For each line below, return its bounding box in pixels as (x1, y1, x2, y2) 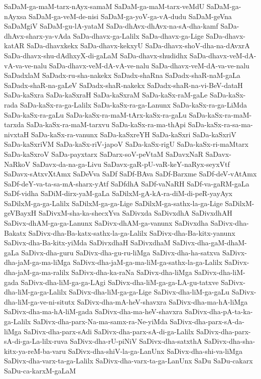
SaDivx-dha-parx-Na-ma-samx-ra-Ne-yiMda (33, 316, 168, 326)
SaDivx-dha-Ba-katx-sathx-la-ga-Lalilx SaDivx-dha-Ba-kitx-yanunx (28, 227, 235, 238)
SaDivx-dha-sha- (204, 336, 255, 346)
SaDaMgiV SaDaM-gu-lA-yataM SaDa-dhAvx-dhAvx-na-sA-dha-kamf (4, 21, 218, 31)
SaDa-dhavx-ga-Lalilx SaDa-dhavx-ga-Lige (73, 30, 204, 41)
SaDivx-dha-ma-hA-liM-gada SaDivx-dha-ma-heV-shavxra (4, 306, 183, 317)
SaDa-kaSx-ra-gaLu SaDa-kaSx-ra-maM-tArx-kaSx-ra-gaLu (4, 109, 187, 120)
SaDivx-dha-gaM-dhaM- (173, 237, 247, 248)
